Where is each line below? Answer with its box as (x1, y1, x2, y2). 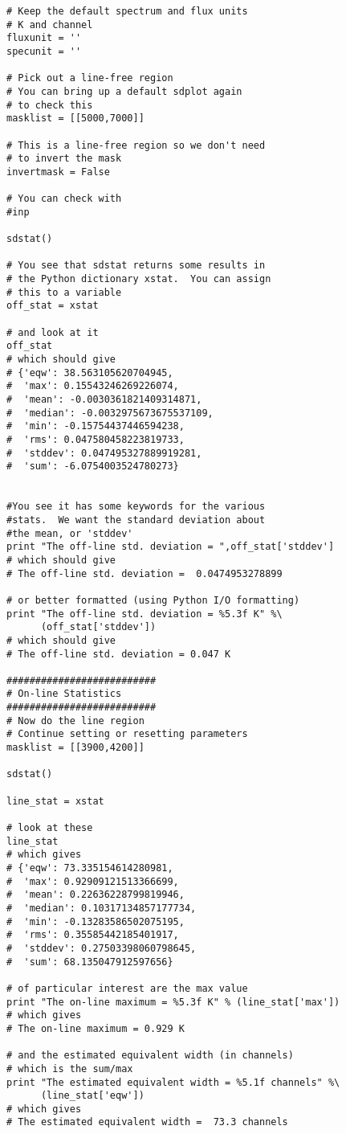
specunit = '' (6, 45, 82, 57)
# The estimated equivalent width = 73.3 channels (6, 1116, 288, 1128)
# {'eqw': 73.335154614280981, (6, 862, 173, 874)
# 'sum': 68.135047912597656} (6, 956, 173, 968)
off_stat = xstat (6, 300, 99, 312)
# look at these (6, 822, 93, 834)
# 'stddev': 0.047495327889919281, (6, 447, 202, 459)
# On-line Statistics (6, 688, 122, 700)
